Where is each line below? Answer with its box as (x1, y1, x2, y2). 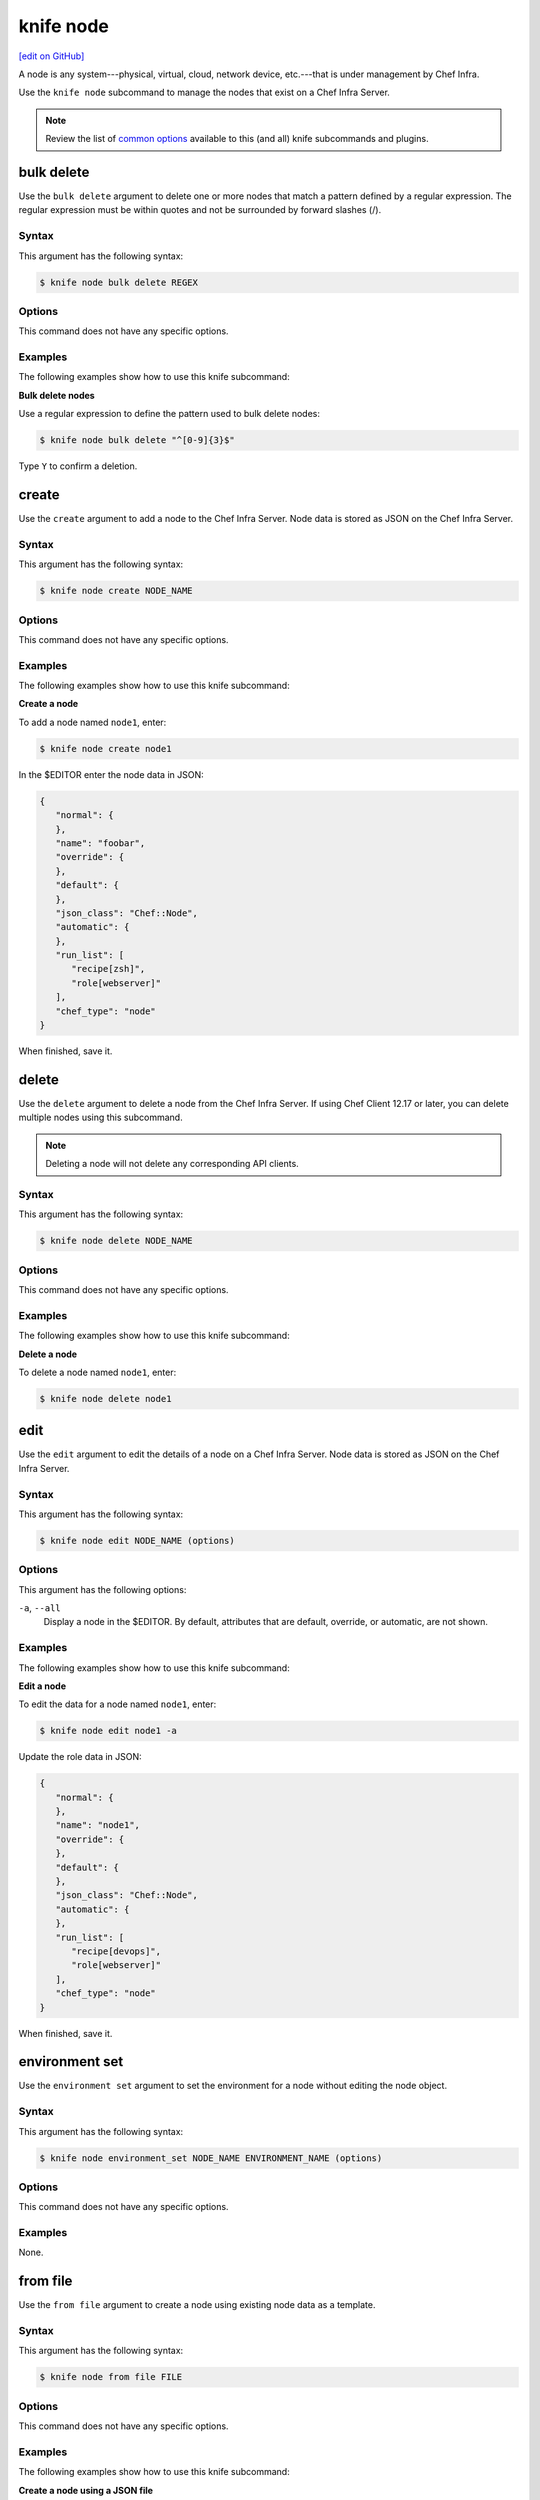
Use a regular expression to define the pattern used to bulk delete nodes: (18, 408, 320, 420)
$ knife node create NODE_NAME (39, 585, 194, 597)
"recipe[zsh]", (71, 963, 146, 975)
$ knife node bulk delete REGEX (39, 276, 199, 288)
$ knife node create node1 (39, 743, 172, 754)
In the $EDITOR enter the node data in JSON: (18, 768, 204, 780)
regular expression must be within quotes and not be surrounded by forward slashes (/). (18, 204, 382, 216)
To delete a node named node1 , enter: (18, 1366, 177, 1378)
